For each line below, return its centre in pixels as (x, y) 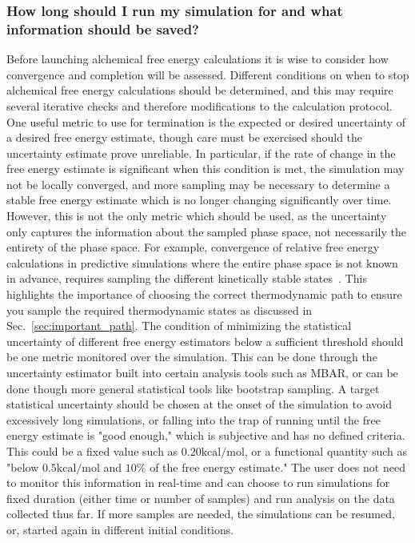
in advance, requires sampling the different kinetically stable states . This (187, 278)
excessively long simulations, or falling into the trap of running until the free (194, 419)
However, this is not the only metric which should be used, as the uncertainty (197, 216)
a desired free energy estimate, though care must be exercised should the (185, 137)
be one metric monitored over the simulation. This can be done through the (192, 357)
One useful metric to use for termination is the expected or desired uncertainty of (206, 121)
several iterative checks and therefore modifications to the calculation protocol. (200, 105)
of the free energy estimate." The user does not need (277, 467)
